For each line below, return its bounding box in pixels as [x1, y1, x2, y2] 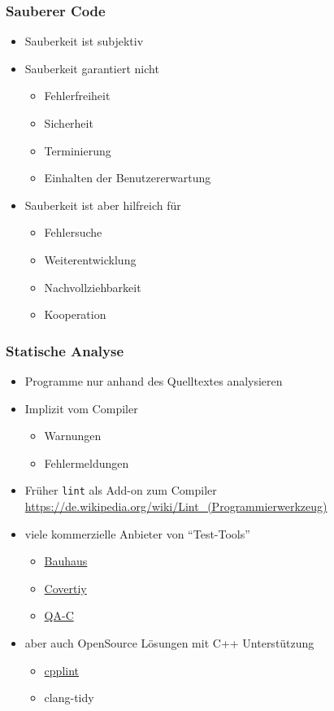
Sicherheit [44, 115, 93, 131]
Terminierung [44, 142, 111, 159]
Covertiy [44, 579, 87, 596]
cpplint [44, 661, 79, 678]
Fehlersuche [44, 224, 102, 241]
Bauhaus [44, 552, 88, 569]
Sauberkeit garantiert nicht [24, 59, 159, 76]
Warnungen [44, 427, 102, 444]
